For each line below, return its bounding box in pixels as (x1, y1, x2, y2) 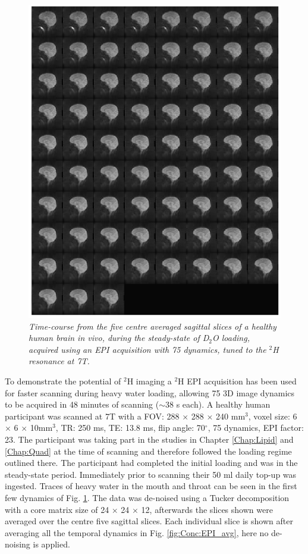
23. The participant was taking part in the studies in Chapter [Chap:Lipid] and (5, 433, 294, 445)
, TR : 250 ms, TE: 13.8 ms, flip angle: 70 (55, 421, 205, 434)
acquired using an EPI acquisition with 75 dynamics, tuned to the (29, 343, 266, 355)
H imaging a (127, 374, 172, 387)
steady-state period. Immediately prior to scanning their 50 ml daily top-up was (5, 468, 297, 480)
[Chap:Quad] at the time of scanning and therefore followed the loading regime (5, 445, 292, 457)
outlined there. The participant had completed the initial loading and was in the (5, 456, 298, 469)
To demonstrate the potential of (5, 374, 121, 387)
